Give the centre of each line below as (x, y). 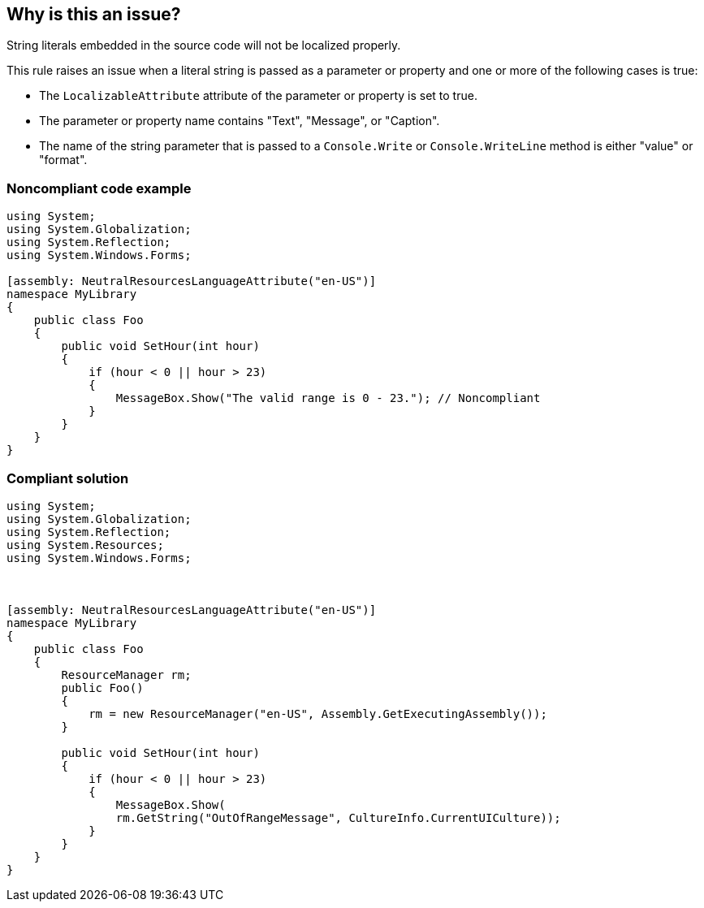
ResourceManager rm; (126, 675)
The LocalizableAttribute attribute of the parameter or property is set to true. (258, 96)
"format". (63, 160)
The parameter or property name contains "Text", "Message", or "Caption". (240, 121)
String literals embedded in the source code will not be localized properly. (204, 45)
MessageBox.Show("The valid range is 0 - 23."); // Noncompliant (328, 398)
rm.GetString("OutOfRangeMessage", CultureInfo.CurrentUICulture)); (338, 817)
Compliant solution (68, 478)
